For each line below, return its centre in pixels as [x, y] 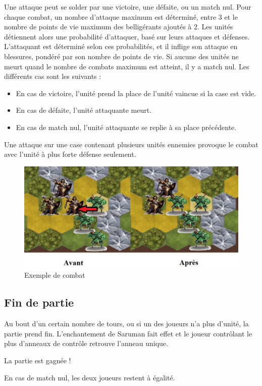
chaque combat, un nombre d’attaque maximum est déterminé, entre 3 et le [121, 16]
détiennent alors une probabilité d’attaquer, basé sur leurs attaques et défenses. [127, 36]
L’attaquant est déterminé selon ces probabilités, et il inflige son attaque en [121, 46]
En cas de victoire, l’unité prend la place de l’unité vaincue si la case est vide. [136, 93]
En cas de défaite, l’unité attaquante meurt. [84, 110]
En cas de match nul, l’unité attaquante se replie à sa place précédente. [126, 127]
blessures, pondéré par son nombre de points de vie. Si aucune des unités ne [121, 56]
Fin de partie [39, 302]
